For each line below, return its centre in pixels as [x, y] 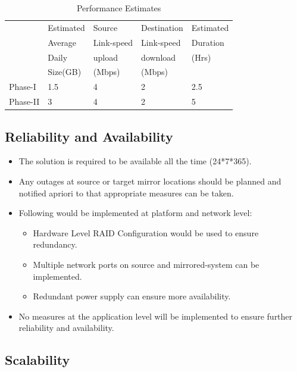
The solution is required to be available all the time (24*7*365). [135, 161]
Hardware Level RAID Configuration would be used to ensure [146, 232]
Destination [162, 27]
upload [105, 57]
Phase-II [24, 101]
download [159, 57]
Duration [208, 42]
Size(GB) [65, 72]
